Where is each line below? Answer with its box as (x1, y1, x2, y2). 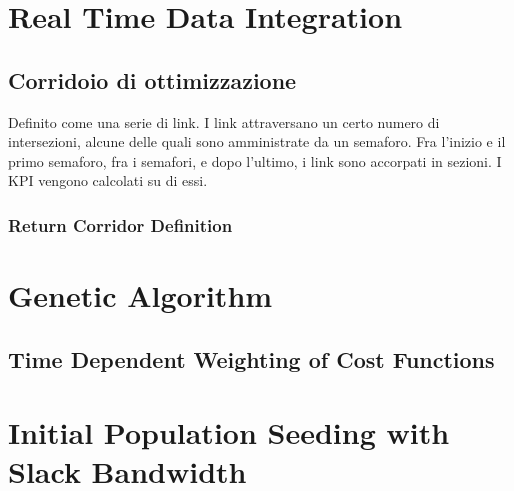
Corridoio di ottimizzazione (8, 64, 297, 95)
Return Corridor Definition (8, 212, 233, 237)
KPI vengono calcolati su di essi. (8, 170, 208, 191)
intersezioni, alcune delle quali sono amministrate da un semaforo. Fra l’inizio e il (8, 131, 506, 152)
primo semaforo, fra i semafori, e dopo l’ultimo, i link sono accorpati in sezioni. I (8, 150, 502, 171)
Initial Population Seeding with (8, 412, 450, 453)
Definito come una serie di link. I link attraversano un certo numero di (8, 111, 440, 132)
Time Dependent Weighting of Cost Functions (8, 343, 495, 374)
